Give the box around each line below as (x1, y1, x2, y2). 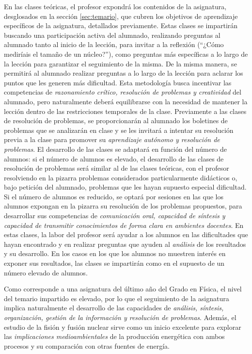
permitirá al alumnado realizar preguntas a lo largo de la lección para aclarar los (4, 68, 243, 78)
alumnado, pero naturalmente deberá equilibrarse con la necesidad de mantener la (4, 96, 248, 106)
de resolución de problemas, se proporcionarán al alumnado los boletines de (4, 115, 228, 126)
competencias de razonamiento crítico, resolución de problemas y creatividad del (4, 87, 241, 97)
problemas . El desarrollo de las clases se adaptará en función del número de (4, 144, 227, 154)
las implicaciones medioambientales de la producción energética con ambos (4, 331, 225, 341)
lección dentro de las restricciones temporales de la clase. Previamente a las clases (4, 106, 247, 116)
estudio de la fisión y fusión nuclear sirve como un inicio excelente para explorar (4, 322, 241, 332)
